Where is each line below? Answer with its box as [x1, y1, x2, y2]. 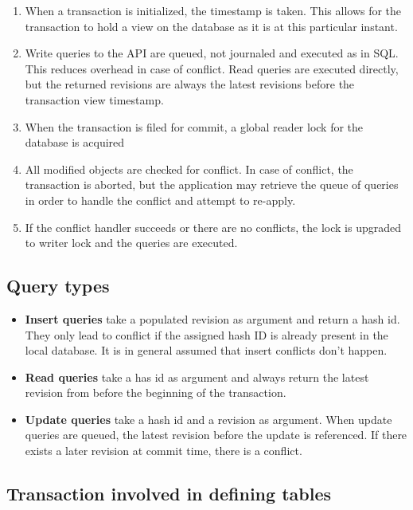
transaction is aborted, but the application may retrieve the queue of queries [25, 176, 399, 193]
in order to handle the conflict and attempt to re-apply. [25, 191, 296, 208]
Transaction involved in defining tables [6, 481, 331, 506]
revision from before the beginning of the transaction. [25, 384, 286, 401]
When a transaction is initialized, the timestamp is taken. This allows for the [25, 2, 402, 18]
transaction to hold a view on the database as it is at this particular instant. [25, 18, 398, 34]
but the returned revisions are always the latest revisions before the [25, 76, 355, 92]
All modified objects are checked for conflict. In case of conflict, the [25, 160, 353, 177]
